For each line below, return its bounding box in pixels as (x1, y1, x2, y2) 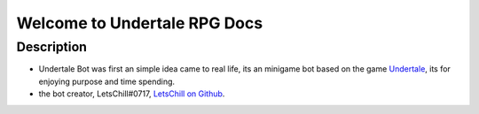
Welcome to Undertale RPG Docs (16, 13, 263, 33)
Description (16, 39, 88, 55)
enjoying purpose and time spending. (38, 76, 176, 87)
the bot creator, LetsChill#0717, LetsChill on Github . (38, 88, 225, 99)
